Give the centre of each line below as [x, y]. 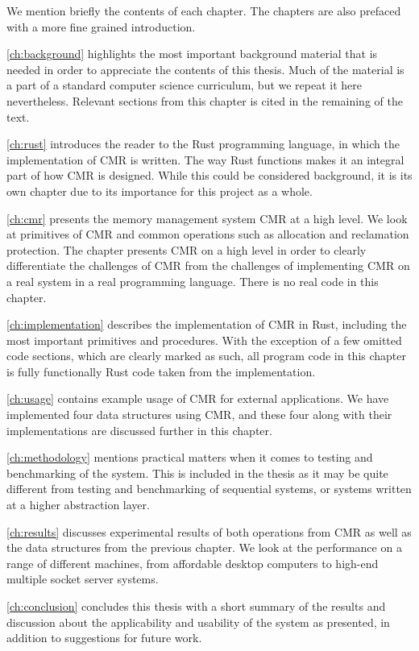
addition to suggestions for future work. [104, 638]
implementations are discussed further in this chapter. [139, 430]
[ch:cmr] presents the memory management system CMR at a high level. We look [207, 218]
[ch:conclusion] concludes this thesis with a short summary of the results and [196, 606]
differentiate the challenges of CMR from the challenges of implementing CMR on [208, 265]
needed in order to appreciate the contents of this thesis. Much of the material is [205, 69]
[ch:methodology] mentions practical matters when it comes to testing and [190, 457]
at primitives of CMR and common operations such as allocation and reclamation [208, 234]
